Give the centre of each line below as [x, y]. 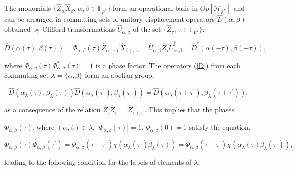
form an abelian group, [120, 75]
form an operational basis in [155, 8]
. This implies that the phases [189, 110]
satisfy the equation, [220, 127]
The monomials [28, 8]
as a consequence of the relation [53, 110]
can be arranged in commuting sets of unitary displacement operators [110, 19]
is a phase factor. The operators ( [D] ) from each [168, 65]
